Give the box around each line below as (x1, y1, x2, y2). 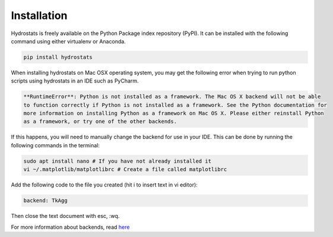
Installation (11, 9, 68, 22)
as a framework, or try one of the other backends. (23, 118, 177, 125)
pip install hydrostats (23, 53, 93, 61)
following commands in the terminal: (11, 141, 100, 148)
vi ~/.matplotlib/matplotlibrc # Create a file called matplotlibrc (23, 166, 227, 173)
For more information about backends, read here (11, 223, 130, 230)
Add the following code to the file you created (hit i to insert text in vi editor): (11, 181, 198, 188)
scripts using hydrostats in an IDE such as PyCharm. (11, 77, 139, 84)
